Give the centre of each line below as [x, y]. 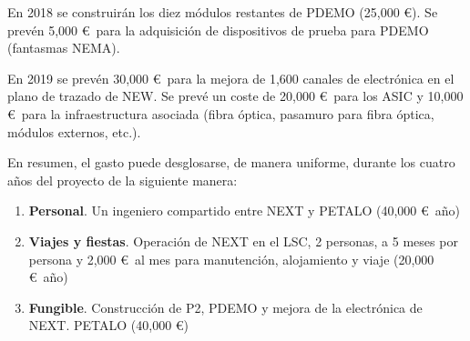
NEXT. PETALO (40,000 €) [109, 325]
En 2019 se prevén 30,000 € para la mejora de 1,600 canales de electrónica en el [231, 78]
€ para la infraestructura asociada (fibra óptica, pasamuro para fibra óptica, [221, 113]
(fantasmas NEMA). [64, 48]
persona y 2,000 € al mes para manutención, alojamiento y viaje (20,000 [231, 259]
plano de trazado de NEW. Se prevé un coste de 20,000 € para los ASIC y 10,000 [235, 96]
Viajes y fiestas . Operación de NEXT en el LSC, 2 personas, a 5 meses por [243, 241]
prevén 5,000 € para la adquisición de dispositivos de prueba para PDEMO [218, 30]
